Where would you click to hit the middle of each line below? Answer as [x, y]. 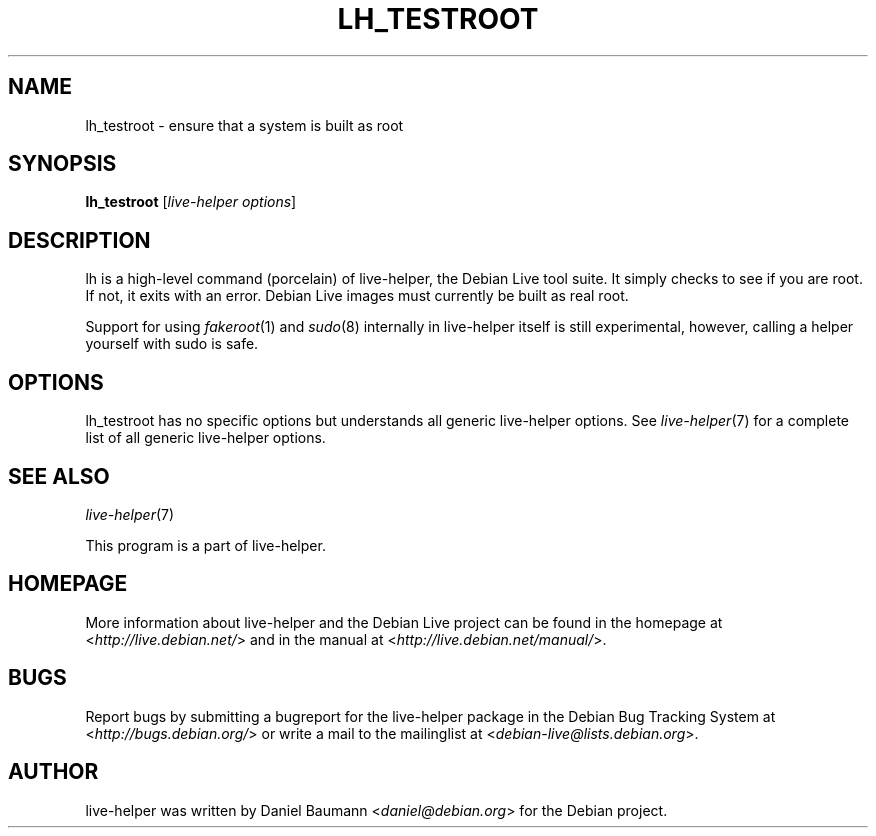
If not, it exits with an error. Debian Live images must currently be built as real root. [357, 296]
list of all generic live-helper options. [205, 438]
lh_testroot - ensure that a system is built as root [244, 125]
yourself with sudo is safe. [172, 344]
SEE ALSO [59, 476]
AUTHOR [53, 772]
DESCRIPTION [79, 240]
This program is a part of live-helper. [205, 545]
